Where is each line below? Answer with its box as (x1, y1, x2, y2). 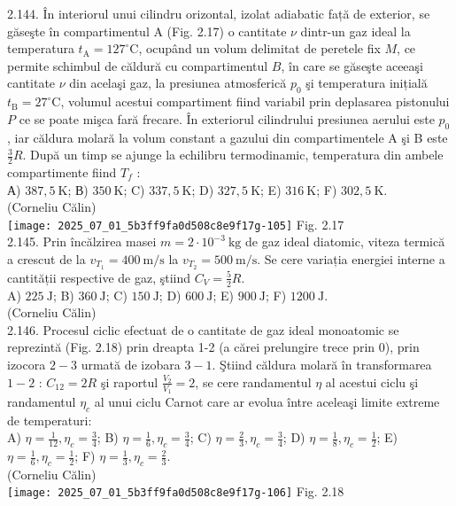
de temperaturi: (7, 410, 92, 429)
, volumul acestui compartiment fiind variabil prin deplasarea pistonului (60, 92, 450, 111)
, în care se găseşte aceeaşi (281, 56, 423, 74)
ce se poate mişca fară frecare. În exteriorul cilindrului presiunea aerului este (19, 109, 435, 128)
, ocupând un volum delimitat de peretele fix (138, 39, 381, 58)
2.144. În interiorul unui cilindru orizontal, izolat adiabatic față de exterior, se (7, 4, 430, 22)
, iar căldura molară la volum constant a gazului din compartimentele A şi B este (7, 128, 448, 146)
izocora (7, 355, 46, 374)
